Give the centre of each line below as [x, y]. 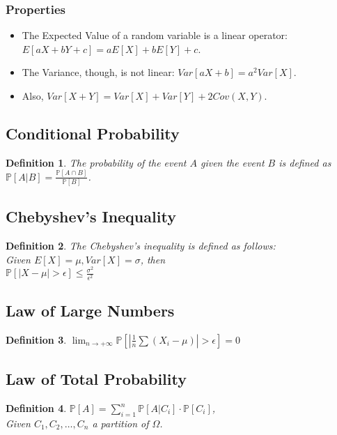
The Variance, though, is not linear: [98, 72]
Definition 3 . [36, 339]
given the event [232, 162]
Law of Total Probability [96, 379]
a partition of [120, 423]
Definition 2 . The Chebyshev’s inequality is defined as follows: [141, 246]
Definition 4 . [36, 408]
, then [153, 259]
